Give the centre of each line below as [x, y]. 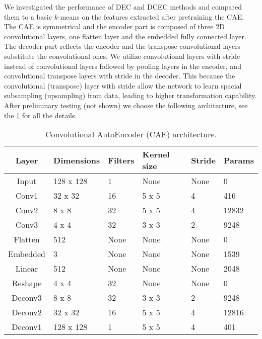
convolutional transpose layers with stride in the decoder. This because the [120, 76]
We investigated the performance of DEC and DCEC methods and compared [123, 7]
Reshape [27, 283]
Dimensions [77, 160]
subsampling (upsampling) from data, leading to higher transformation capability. [130, 95]
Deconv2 [27, 312]
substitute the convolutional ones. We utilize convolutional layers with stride [122, 56]
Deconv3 [27, 298]
